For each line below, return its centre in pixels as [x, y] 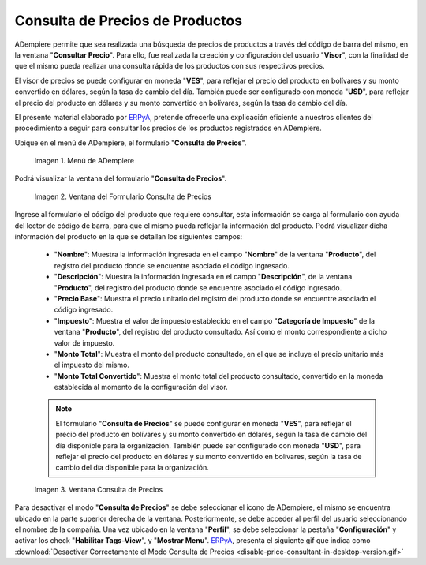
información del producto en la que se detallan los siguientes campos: [129, 237]
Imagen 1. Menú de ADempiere [84, 161]
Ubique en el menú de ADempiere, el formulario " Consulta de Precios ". [131, 143]
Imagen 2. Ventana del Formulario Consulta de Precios [123, 196]
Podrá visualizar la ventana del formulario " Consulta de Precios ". [121, 178]
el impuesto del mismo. [92, 365]
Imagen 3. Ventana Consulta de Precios [99, 489]
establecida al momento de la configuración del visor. [141, 387]
